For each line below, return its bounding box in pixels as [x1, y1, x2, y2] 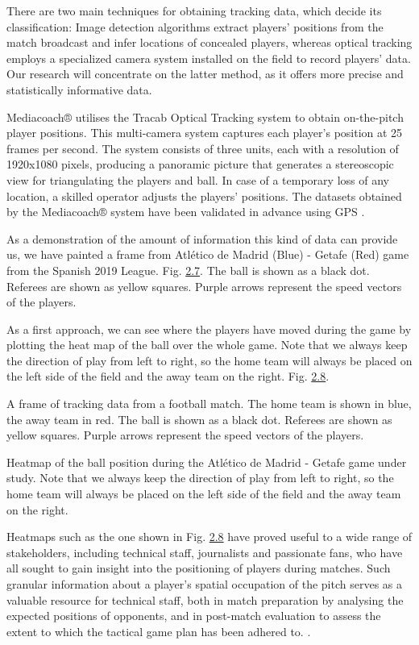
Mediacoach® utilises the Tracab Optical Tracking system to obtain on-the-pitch [6, 108, 404, 125]
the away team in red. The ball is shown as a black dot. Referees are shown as [6, 410, 392, 427]
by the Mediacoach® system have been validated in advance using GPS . [6, 203, 365, 220]
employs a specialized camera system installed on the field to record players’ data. [6, 49, 411, 66]
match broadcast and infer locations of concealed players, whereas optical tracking [6, 34, 413, 51]
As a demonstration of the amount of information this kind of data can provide [6, 230, 398, 247]
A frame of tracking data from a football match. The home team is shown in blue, [6, 395, 412, 412]
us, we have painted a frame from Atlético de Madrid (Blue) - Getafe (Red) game [6, 246, 409, 263]
